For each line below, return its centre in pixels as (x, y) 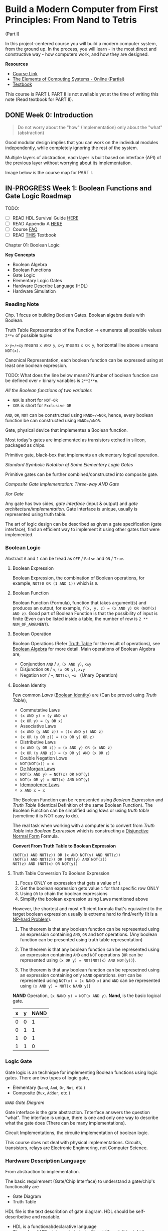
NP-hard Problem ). (32, 919)
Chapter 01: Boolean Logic (33, 245)
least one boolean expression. (36, 365)
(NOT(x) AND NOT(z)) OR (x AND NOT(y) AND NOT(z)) (66, 855)
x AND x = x (32, 791)
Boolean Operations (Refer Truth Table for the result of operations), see (86, 644)
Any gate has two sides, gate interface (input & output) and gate (72, 504)
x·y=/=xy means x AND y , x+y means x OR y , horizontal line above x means (82, 345)
